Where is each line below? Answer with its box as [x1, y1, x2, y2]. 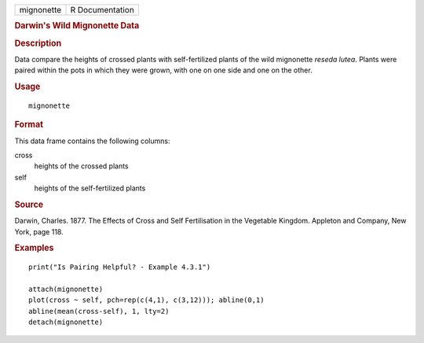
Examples [14, 242, 54, 253]
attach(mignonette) [28, 285, 104, 294]
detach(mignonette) [28, 318, 104, 326]
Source [14, 199, 44, 210]
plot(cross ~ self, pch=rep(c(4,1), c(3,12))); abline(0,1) [28, 296, 265, 304]
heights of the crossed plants [34, 161, 129, 171]
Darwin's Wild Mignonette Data [14, 20, 140, 31]
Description [14, 38, 62, 49]
